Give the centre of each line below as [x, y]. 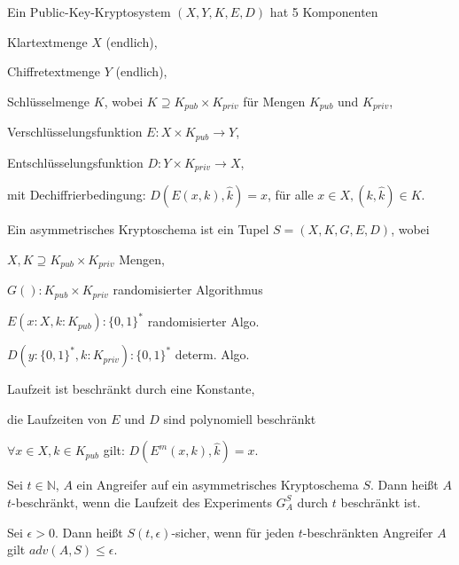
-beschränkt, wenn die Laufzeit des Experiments [142, 502]
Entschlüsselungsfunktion [75, 162]
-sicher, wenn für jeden [233, 532]
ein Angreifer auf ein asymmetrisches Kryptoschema [218, 485]
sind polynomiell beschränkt [240, 418]
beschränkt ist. [381, 502]
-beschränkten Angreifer [368, 532]
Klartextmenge [47, 41]
